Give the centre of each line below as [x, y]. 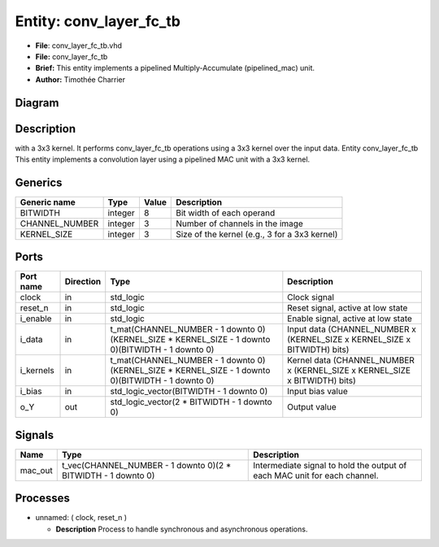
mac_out [36, 470]
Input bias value [318, 392]
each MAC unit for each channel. [316, 475]
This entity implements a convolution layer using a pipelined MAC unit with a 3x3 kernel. [163, 159]
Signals [35, 435]
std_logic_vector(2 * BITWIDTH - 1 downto [191, 402]
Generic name [48, 202]
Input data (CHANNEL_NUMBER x [352, 329]
